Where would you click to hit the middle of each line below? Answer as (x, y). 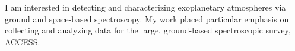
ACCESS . (23, 41)
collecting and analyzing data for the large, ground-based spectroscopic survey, (148, 30)
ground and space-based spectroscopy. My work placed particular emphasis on (147, 18)
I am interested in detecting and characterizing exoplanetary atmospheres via (145, 7)
